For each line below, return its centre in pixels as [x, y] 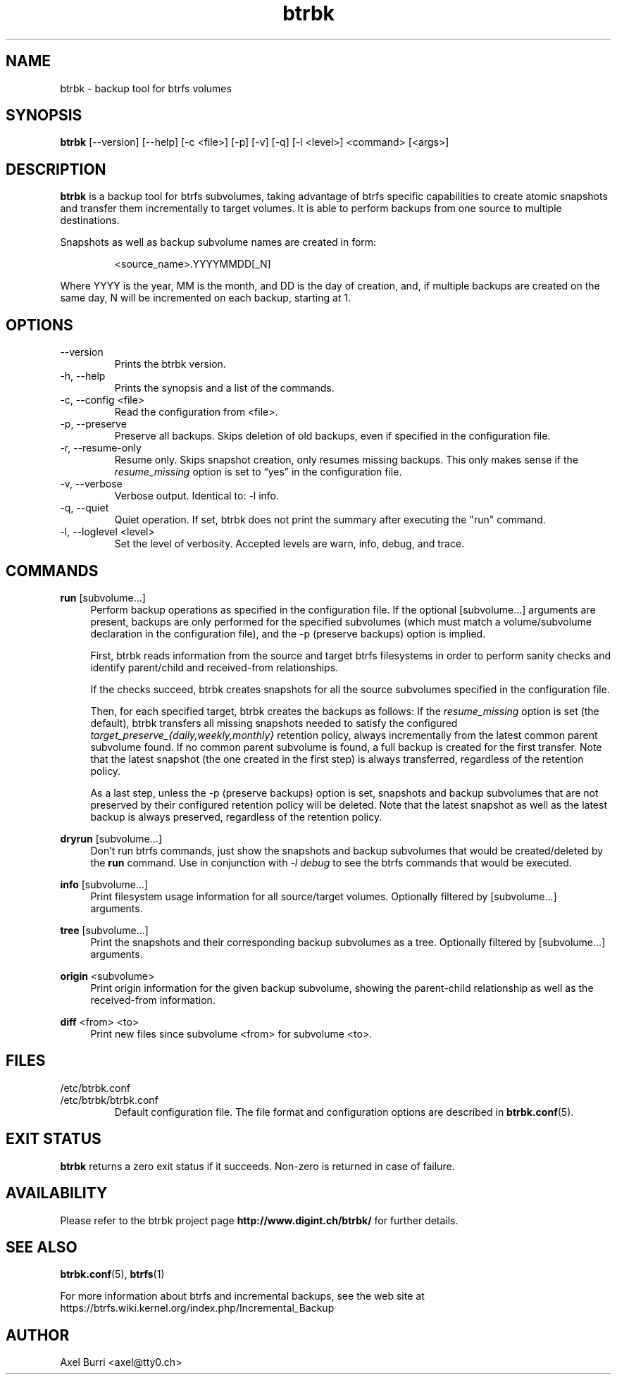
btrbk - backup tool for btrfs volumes [146, 88]
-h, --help [83, 376]
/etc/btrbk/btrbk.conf [109, 1100]
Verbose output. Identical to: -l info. [197, 496]
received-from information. [153, 1000]
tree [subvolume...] [104, 930]
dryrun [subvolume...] [111, 838]
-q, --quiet [85, 508]
